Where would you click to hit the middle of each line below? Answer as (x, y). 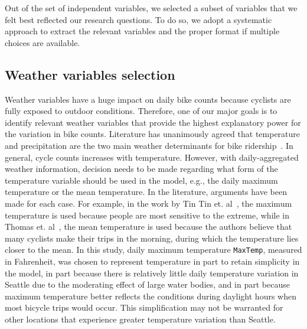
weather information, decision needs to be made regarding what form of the (141, 169)
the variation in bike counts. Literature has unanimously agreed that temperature (153, 134)
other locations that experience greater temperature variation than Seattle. (140, 319)
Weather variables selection (90, 74)
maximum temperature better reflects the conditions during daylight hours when (151, 296)
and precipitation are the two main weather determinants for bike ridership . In (149, 145)
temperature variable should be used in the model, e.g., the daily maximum (141, 180)
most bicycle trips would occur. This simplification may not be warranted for (144, 307)
